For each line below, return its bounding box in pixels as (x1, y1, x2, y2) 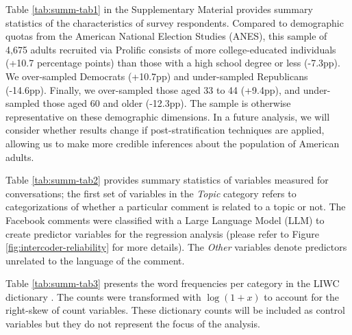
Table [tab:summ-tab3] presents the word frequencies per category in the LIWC (5, 276, 340, 290)
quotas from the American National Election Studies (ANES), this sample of (5, 29, 327, 43)
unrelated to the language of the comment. (5, 253, 185, 267)
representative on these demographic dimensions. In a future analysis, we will (5, 109, 330, 123)
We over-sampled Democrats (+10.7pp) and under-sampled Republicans (5, 69, 308, 83)
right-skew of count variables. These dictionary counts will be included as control (5, 303, 345, 317)
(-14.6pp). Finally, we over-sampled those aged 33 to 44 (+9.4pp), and (5, 82, 301, 97)
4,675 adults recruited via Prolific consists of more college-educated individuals (5, 42, 336, 56)
